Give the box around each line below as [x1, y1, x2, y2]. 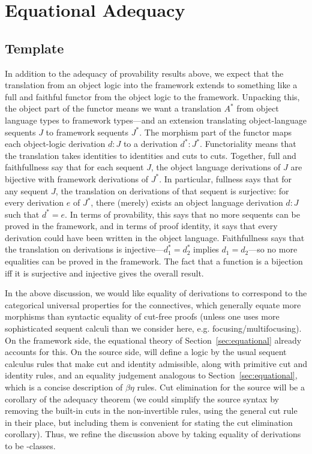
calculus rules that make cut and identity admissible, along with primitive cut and [5, 357, 308, 369]
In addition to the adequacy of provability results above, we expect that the [5, 67, 284, 79]
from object [236, 102, 279, 115]
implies [193, 243, 219, 255]
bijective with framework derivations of [5, 172, 148, 185]
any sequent [5, 184, 49, 197]
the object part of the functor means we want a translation [5, 102, 221, 115]
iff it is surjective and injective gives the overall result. [5, 266, 204, 279]
